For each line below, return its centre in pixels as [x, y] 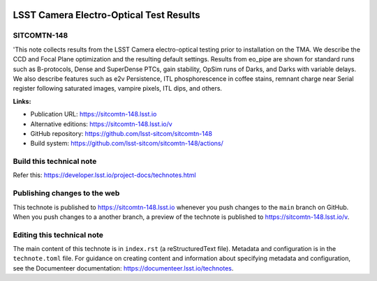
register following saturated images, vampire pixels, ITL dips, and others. [118, 89]
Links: [22, 101]
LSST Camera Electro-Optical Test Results [106, 15]
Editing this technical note [58, 235]
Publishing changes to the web [66, 193]
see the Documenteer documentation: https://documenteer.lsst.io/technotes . [123, 268]
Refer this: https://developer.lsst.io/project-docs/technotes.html [104, 175]
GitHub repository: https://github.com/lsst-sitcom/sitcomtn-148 [121, 133]
